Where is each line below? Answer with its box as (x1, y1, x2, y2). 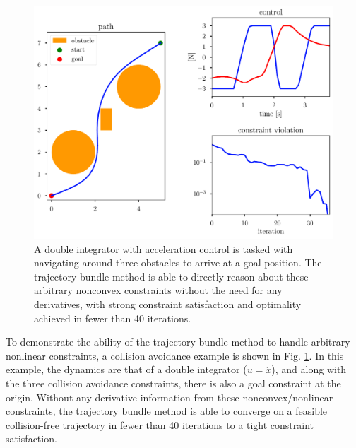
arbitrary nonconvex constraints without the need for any (34, 283, 283, 297)
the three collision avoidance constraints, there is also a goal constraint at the (6, 375, 341, 390)
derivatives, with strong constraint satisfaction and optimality (34, 296, 302, 311)
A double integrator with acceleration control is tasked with (34, 241, 293, 256)
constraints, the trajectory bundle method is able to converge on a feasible (6, 403, 328, 418)
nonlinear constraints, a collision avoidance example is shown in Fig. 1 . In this (6, 348, 344, 362)
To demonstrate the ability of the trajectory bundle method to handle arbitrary (6, 334, 350, 349)
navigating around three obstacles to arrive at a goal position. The (34, 255, 322, 270)
